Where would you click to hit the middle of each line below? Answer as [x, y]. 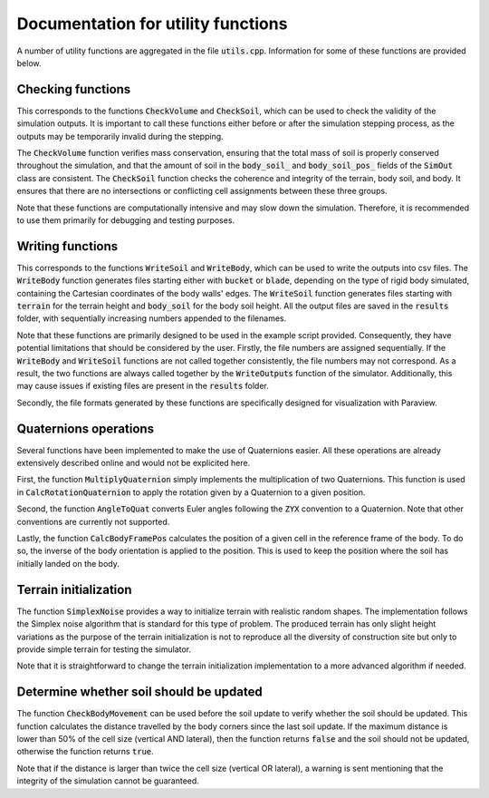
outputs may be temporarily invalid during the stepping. [120, 136]
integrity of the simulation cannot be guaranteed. [108, 781]
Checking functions [74, 89]
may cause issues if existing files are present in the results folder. [143, 386]
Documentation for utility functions [152, 24]
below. [29, 63]
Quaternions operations [85, 428]
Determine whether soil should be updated [139, 692]
